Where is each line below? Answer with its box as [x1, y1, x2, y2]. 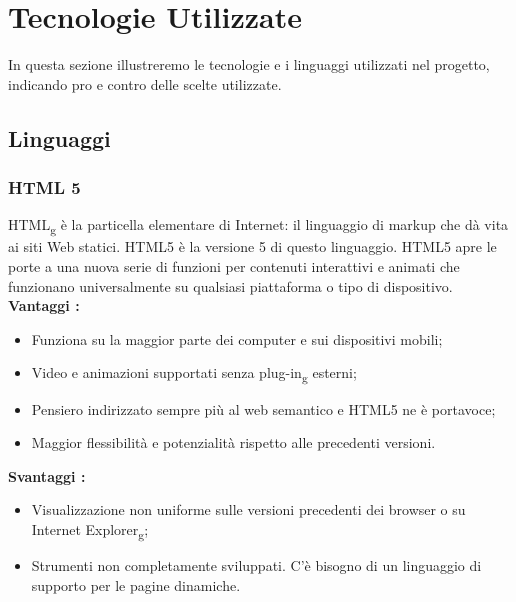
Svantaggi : [8, 465, 86, 486]
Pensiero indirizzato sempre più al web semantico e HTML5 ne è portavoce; [31, 398, 496, 419]
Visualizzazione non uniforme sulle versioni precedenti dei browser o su [31, 499, 466, 520]
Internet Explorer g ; [31, 518, 149, 542]
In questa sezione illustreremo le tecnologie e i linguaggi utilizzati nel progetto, [8, 54, 490, 75]
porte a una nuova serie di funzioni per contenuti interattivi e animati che [8, 256, 460, 277]
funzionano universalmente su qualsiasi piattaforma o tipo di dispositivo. [8, 275, 453, 296]
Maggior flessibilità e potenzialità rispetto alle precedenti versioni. [31, 432, 436, 453]
